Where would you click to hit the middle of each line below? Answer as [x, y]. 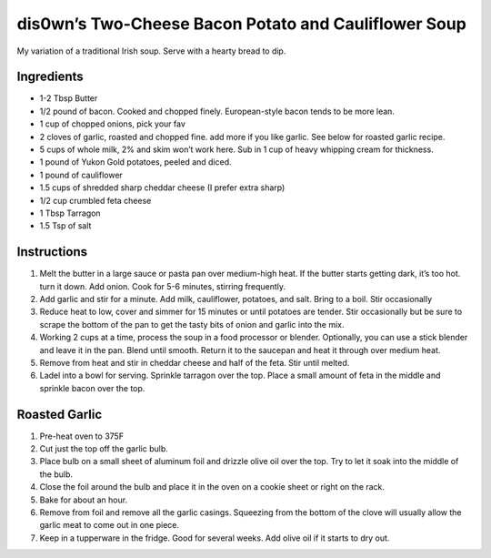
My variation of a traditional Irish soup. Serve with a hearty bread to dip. [151, 51]
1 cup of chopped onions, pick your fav [113, 124]
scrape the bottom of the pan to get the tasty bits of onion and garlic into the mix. [192, 324]
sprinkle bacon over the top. [92, 388]
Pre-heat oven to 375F [82, 436]
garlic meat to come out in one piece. [109, 525]
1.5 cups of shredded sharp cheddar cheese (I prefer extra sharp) [162, 188]
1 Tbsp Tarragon [70, 213]
